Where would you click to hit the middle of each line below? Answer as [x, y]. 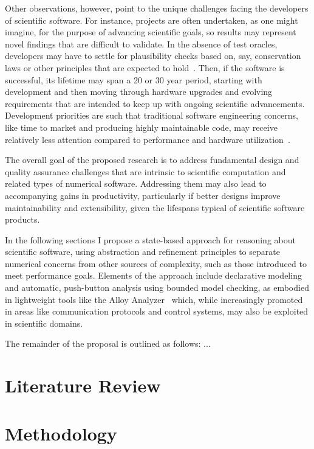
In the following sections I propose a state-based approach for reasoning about [150, 239]
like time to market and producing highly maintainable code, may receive [141, 127]
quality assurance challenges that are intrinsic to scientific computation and [145, 171]
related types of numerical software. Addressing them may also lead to [136, 183]
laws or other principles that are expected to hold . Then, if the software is [145, 67]
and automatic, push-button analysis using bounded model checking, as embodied [157, 287]
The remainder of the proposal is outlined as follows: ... [108, 343]
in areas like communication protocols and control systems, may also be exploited [157, 311]
